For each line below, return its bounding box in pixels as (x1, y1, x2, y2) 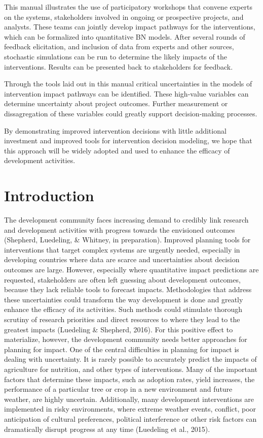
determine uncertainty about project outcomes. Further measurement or (4, 98, 228, 109)
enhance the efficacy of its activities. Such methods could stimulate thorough (4, 304, 243, 315)
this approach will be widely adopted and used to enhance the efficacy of (4, 145, 230, 155)
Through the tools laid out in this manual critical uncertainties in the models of (4, 78, 252, 89)
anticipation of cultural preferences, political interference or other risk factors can (4, 413, 257, 424)
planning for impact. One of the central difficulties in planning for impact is (4, 343, 239, 354)
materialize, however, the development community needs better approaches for (4, 334, 247, 345)
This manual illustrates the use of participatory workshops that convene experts (4, 2, 252, 12)
